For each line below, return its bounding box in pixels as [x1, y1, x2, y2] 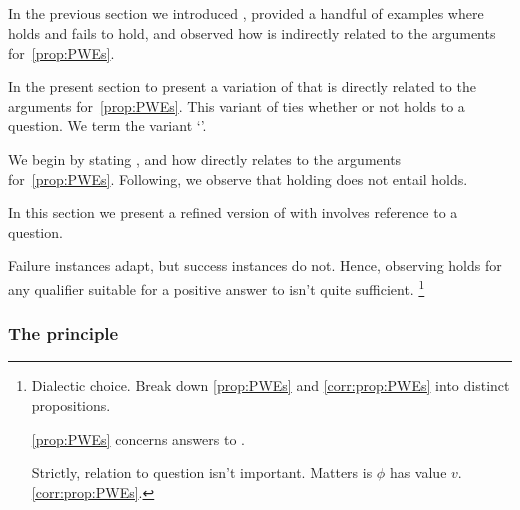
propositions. [31, 394, 111, 415]
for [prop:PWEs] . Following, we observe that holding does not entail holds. [8, 168, 468, 189]
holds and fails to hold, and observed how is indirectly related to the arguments [8, 22, 496, 43]
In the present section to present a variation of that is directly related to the [8, 76, 476, 97]
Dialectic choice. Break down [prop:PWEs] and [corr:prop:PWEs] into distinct [31, 375, 510, 396]
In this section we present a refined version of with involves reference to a [8, 202, 458, 223]
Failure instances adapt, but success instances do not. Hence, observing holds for [8, 255, 502, 276]
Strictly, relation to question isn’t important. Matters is [31, 462, 373, 483]
